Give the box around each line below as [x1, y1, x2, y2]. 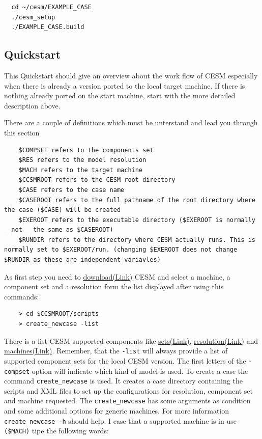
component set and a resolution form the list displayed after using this [4, 281, 224, 292]
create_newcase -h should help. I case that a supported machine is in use [4, 415, 237, 426]
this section [4, 127, 40, 138]
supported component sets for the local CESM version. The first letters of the [4, 355, 246, 366]
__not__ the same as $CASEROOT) [4, 226, 113, 234]
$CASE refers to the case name [18, 186, 125, 194]
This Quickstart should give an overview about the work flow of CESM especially [4, 70, 258, 80]
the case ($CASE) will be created [4, 206, 121, 214]
